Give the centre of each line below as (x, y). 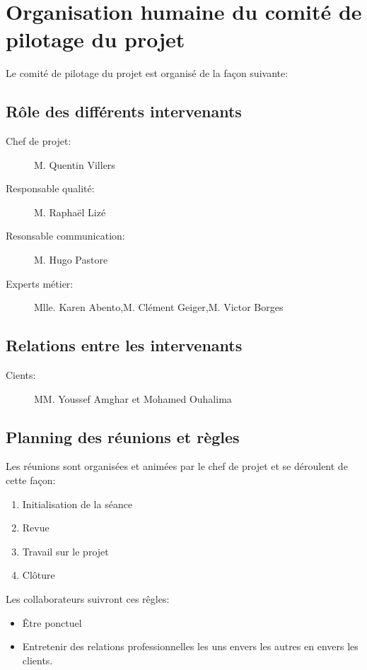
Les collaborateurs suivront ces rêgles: (88, 599)
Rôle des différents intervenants (124, 111)
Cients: (21, 375)
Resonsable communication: (65, 236)
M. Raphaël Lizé (70, 212)
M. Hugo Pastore (71, 260)
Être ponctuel (52, 622)
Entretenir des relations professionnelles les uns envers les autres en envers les (190, 646)
